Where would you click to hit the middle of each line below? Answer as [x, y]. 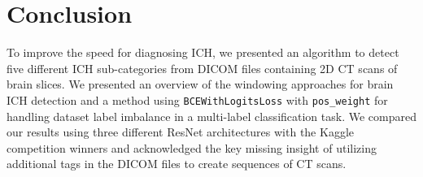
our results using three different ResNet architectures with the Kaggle [180, 132]
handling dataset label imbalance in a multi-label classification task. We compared [211, 116]
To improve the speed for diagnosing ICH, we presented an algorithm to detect [203, 52]
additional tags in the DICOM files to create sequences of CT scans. [177, 164]
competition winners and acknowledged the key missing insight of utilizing [192, 147]
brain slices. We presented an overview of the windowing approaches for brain [200, 84]
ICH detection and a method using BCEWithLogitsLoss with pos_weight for [197, 99]
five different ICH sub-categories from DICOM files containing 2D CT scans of [202, 68]
